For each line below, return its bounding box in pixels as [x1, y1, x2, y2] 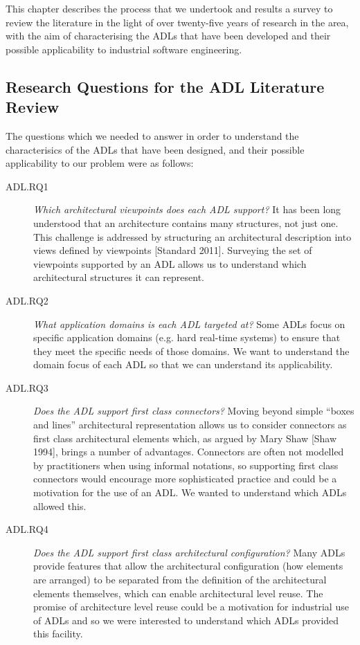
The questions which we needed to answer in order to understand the [6, 128, 299, 143]
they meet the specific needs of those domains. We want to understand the [33, 343, 350, 358]
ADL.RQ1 [6, 179, 48, 193]
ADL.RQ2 [6, 293, 48, 307]
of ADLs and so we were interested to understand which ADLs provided [33, 612, 339, 627]
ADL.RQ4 [6, 522, 48, 536]
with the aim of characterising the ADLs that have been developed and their [6, 28, 331, 43]
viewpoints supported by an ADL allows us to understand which [33, 256, 307, 271]
